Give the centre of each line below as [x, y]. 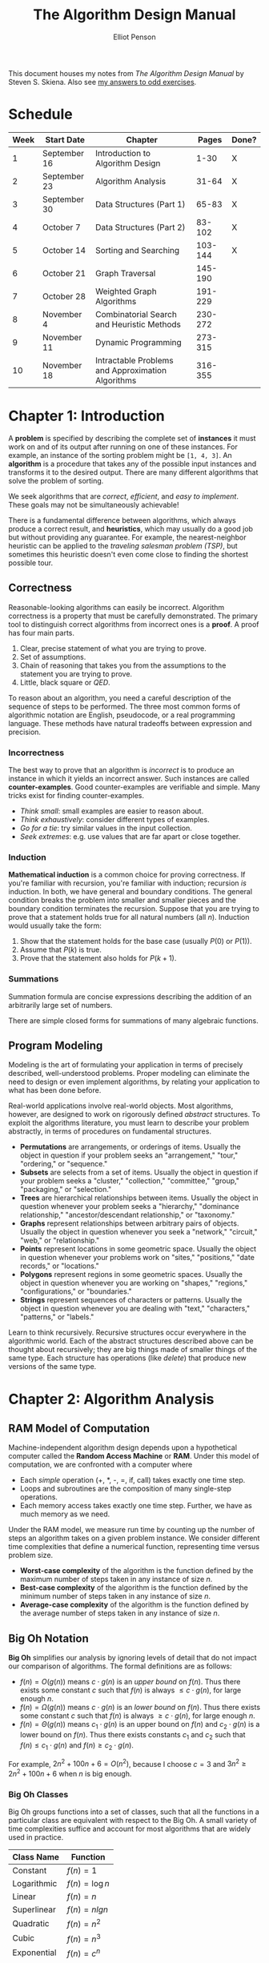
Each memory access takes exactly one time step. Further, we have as [136, 1506]
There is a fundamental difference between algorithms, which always [122, 520]
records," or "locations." [60, 1266]
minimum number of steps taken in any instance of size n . [115, 1596]
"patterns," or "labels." [57, 1317]
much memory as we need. [65, 1514]
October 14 [64, 250]
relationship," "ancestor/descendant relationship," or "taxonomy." [127, 1215]
